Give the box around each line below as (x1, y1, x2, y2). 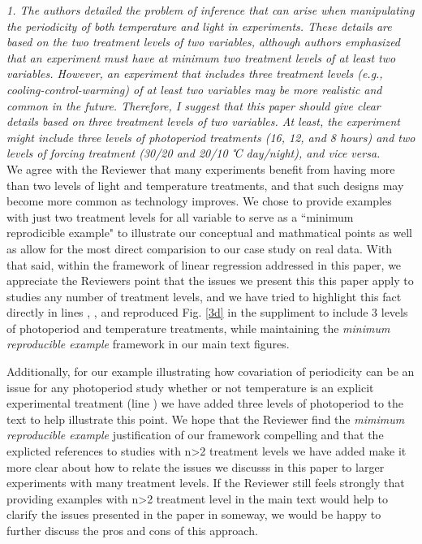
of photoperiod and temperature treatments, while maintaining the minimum (6, 319, 390, 336)
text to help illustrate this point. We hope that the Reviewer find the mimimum (6, 410, 405, 427)
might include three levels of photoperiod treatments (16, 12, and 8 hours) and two (6, 128, 416, 145)
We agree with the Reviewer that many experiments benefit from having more (6, 160, 395, 177)
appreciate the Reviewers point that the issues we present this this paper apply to (6, 272, 414, 289)
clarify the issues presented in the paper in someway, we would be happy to (6, 506, 381, 523)
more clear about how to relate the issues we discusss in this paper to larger (6, 458, 385, 475)
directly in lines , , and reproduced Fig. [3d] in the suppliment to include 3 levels (6, 304, 408, 321)
